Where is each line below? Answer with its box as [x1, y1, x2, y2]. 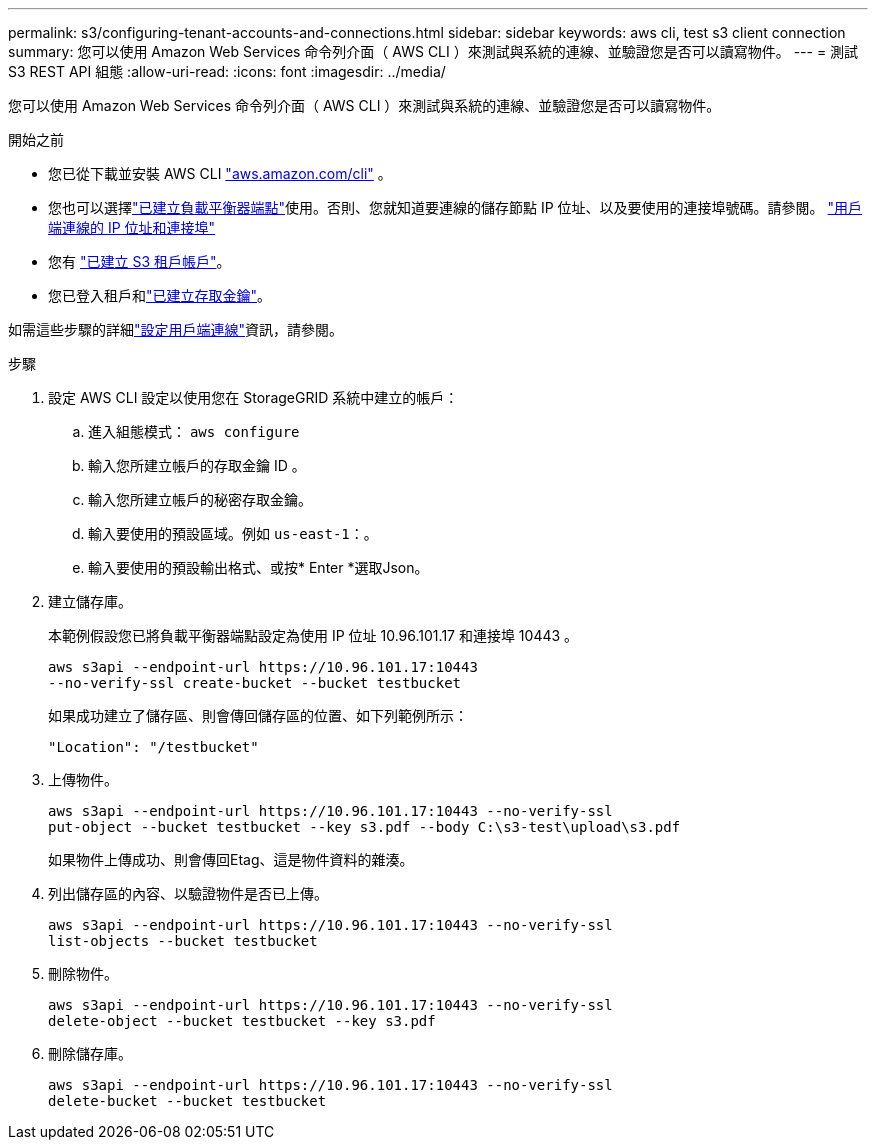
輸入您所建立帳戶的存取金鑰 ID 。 [88, 457, 306, 474]
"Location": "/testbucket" [48, 739, 259, 755]
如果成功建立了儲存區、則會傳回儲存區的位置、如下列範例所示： [48, 707, 468, 724]
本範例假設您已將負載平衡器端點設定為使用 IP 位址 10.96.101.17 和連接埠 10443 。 [48, 627, 579, 644]
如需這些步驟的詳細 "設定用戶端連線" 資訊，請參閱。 [8, 321, 344, 338]
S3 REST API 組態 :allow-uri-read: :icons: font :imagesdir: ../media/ [8, 63, 446, 80]
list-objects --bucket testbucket [48, 933, 318, 949]
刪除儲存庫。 [48, 1045, 132, 1062]
